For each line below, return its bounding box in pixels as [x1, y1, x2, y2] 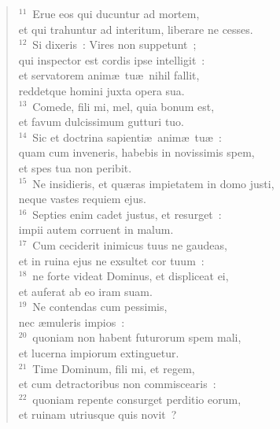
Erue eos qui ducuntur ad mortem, [32, 6, 200, 21]
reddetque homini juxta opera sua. [18, 82, 185, 98]
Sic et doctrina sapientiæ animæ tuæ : [32, 128, 222, 145]
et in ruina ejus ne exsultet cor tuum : [18, 252, 204, 268]
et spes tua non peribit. [18, 159, 132, 176]
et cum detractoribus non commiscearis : [18, 375, 216, 392]
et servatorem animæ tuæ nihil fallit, [18, 67, 200, 83]
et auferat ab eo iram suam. [18, 283, 153, 299]
